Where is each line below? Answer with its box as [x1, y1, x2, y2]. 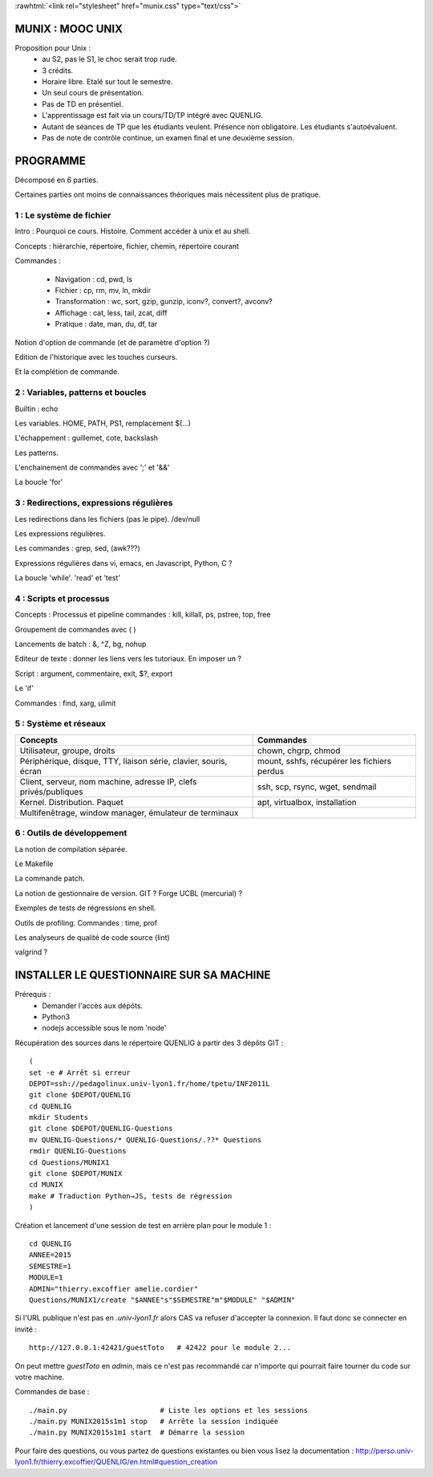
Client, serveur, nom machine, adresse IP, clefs [19, 775, 197, 787]
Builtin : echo [14, 404, 59, 413]
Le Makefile [14, 859, 54, 869]
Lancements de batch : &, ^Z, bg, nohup [14, 639, 147, 649]
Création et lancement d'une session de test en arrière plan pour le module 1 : [14, 1220, 272, 1230]
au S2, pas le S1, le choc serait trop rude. [42, 55, 178, 64]
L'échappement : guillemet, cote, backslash [14, 433, 159, 443]
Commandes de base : [14, 1387, 90, 1397]
